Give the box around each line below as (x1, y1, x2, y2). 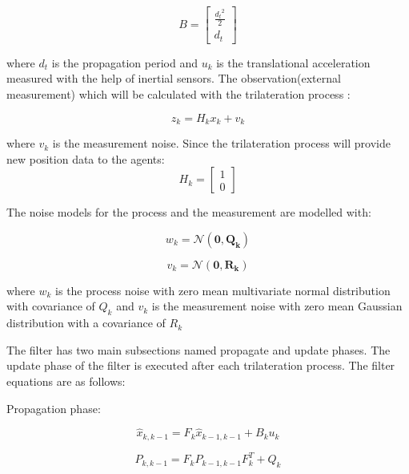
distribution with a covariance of (6, 314, 166, 331)
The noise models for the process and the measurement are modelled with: (6, 204, 371, 221)
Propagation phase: (6, 399, 101, 416)
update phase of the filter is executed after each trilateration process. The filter (6, 357, 395, 374)
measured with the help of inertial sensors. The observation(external (6, 70, 341, 87)
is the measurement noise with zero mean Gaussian (151, 298, 403, 314)
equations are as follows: (6, 373, 126, 390)
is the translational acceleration (216, 54, 371, 71)
